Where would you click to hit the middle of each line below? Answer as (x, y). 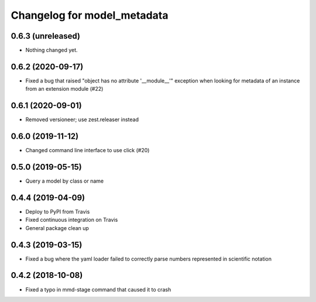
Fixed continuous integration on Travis (72, 220)
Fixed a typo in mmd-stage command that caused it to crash (98, 289)
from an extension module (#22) (64, 89)
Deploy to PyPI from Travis (58, 211)
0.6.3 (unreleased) (46, 36)
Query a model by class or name (65, 181)
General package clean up (57, 228)
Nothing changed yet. (52, 50)
